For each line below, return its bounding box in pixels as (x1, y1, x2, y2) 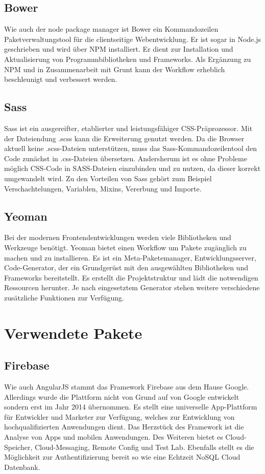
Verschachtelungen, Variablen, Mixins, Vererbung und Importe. (4, 183, 202, 193)
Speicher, (4, 441, 33, 452)
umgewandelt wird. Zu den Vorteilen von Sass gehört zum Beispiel (4, 173, 212, 183)
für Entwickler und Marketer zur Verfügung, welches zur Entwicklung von (4, 411, 235, 422)
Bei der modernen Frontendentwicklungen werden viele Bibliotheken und (4, 232, 231, 243)
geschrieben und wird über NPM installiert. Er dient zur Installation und (4, 44, 233, 54)
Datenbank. (4, 461, 40, 472)
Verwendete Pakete (4, 322, 142, 343)
